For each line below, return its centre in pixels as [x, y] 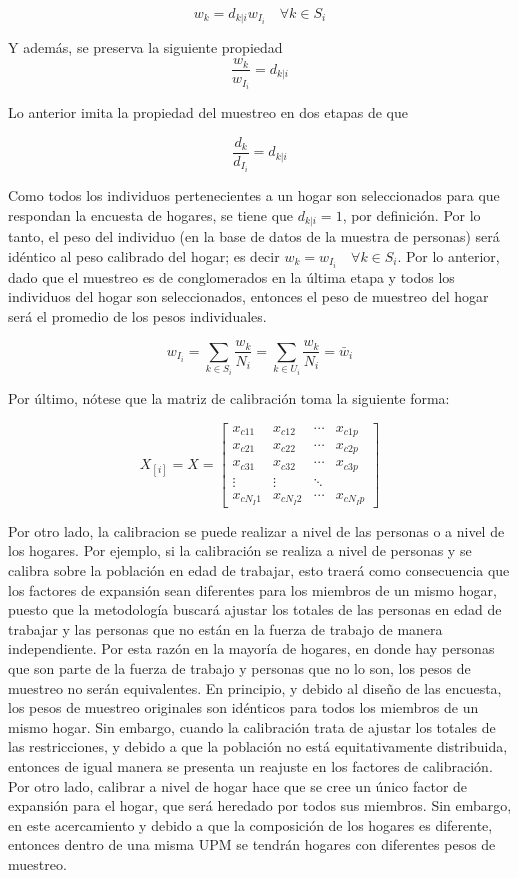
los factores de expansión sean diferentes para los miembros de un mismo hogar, [252, 589]
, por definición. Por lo [411, 214]
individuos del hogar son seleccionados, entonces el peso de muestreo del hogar [248, 296]
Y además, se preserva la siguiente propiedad [145, 47]
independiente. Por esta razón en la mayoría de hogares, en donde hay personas [251, 648]
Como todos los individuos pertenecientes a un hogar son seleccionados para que [254, 194]
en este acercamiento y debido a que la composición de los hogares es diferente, [250, 824]
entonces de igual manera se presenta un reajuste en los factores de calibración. [250, 766]
